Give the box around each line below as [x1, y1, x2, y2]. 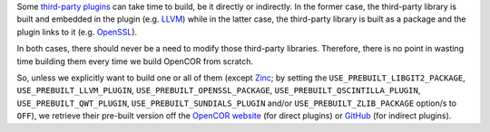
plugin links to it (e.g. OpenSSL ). [16, 26, 138, 37]
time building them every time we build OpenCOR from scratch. [16, 55, 254, 67]
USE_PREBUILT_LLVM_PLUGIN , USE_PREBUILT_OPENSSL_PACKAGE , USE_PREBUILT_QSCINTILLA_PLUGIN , [16, 85, 421, 96]
